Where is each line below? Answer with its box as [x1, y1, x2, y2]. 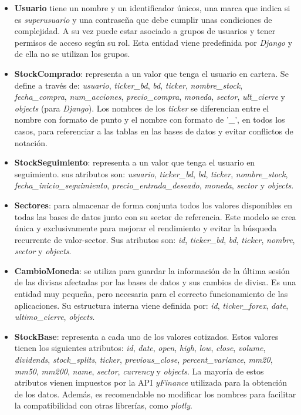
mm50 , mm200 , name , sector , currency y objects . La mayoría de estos [14, 365, 264, 377]
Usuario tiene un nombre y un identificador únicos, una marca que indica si [14, 2, 290, 14]
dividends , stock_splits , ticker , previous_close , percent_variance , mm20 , [14, 353, 273, 366]
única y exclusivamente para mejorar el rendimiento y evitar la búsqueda [14, 222, 277, 234]
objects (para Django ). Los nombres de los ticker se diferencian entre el [14, 102, 269, 114]
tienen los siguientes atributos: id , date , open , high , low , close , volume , [14, 342, 266, 354]
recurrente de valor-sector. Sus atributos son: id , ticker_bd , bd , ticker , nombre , [14, 233, 295, 245]
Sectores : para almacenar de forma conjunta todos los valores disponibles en [14, 198, 293, 211]
